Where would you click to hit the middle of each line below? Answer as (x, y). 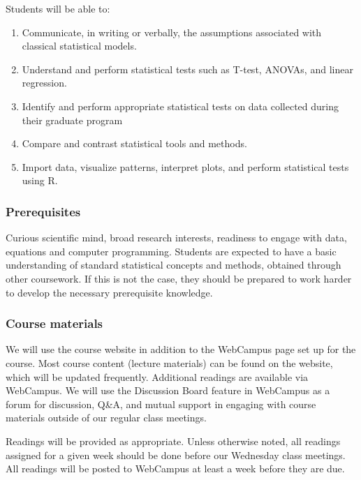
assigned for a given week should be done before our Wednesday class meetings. (176, 455)
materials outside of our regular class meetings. (106, 418)
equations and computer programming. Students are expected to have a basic (171, 251)
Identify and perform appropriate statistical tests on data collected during (180, 106)
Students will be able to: (58, 8)
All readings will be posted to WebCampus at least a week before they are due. (175, 468)
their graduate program (72, 120)
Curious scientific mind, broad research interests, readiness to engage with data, (176, 238)
